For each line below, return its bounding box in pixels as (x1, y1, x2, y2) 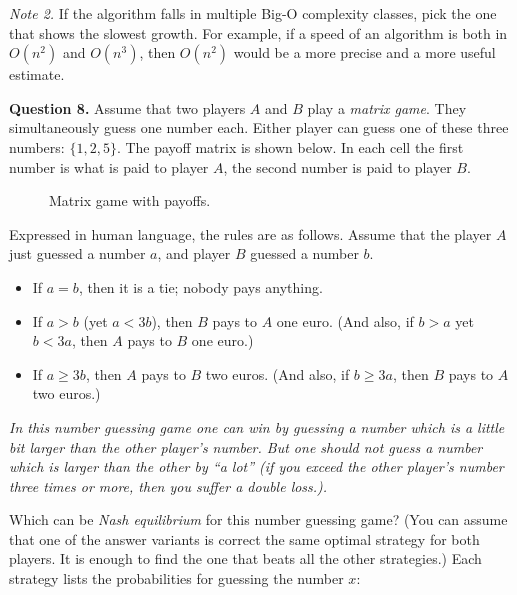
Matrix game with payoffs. (49, 190, 211, 211)
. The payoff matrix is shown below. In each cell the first (116, 136, 464, 157)
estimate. (9, 64, 65, 85)
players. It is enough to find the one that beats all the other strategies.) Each (9, 548, 482, 569)
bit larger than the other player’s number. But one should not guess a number (9, 436, 483, 457)
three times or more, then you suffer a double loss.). (9, 475, 328, 496)
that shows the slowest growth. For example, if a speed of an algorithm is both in (9, 22, 508, 43)
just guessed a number (9, 243, 146, 264)
